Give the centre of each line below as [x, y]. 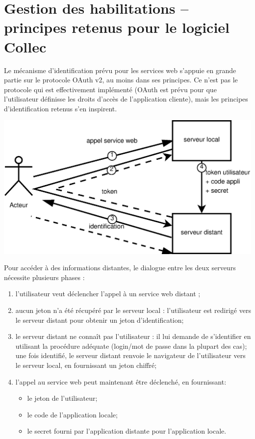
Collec [25, 46]
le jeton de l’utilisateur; [62, 398]
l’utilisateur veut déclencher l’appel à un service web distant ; [108, 294]
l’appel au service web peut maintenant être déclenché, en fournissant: [121, 381]
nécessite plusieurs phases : [44, 277]
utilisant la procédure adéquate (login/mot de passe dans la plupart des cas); [131, 346]
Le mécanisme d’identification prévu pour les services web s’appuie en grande [120, 70]
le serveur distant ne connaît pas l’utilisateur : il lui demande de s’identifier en [133, 336]
